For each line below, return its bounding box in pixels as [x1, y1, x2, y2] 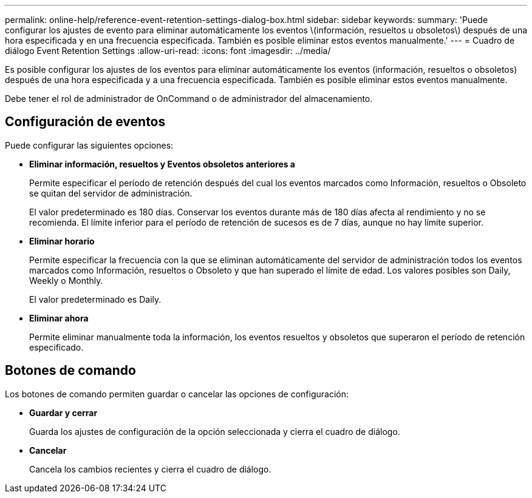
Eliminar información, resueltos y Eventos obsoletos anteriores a [29, 158, 295, 169]
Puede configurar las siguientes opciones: [5, 140, 174, 150]
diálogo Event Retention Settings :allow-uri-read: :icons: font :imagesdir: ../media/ [5, 45, 331, 56]
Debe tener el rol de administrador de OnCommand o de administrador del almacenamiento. [5, 93, 373, 104]
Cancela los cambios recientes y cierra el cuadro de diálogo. [29, 463, 271, 474]
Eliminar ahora [29, 312, 89, 323]
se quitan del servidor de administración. [29, 187, 193, 198]
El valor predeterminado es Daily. [29, 294, 162, 305]
